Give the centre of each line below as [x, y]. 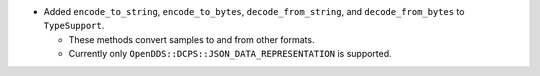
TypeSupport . [74, 26]
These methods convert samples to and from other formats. [191, 39]
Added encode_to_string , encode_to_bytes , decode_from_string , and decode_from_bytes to [254, 11]
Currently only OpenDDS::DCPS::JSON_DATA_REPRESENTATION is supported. [230, 54]
